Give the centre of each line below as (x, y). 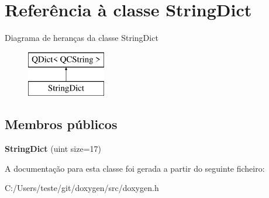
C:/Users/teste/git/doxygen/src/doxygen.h (82, 188)
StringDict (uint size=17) (53, 149)
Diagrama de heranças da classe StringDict (82, 38)
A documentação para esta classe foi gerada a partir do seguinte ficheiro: (135, 168)
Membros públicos (61, 124)
